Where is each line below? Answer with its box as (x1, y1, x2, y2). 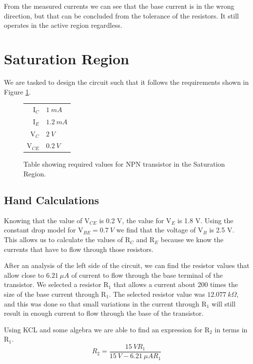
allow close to (4, 269, 44, 280)
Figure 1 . (4, 86, 31, 96)
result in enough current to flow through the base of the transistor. (4, 308, 204, 318)
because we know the (160, 234, 224, 245)
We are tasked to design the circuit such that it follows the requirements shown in (4, 77, 249, 87)
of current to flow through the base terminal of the (71, 269, 223, 280)
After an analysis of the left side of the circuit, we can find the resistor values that (4, 260, 250, 270)
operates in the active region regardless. (4, 20, 122, 30)
